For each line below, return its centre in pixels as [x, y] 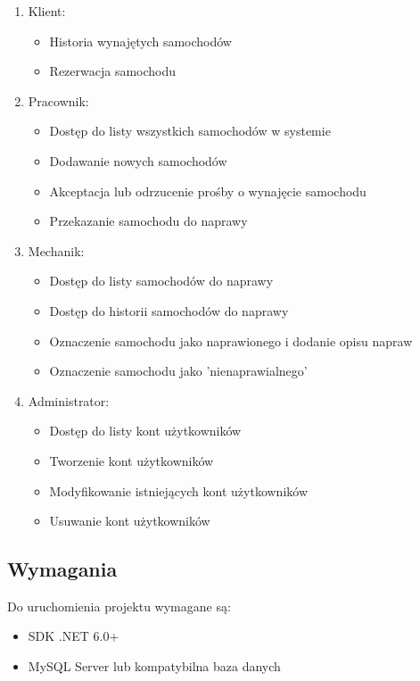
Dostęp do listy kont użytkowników [145, 431]
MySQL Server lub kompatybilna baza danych [154, 666]
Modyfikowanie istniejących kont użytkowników [179, 490]
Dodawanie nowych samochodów [138, 160]
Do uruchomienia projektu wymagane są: [119, 606]
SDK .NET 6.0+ [74, 636]
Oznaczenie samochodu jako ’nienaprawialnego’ [178, 371]
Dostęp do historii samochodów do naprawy [169, 310]
